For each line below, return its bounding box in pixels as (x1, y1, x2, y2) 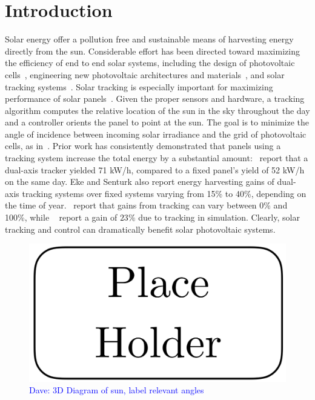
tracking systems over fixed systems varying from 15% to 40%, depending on (22, 187, 307, 199)
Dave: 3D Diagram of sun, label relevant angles (29, 384, 204, 396)
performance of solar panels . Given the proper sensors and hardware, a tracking (5, 92, 305, 105)
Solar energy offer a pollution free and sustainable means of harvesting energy (5, 33, 294, 45)
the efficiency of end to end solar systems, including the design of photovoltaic (5, 56, 295, 69)
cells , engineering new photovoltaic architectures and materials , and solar (5, 68, 285, 81)
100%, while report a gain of (5, 211, 118, 224)
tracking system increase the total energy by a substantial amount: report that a (5, 152, 308, 164)
